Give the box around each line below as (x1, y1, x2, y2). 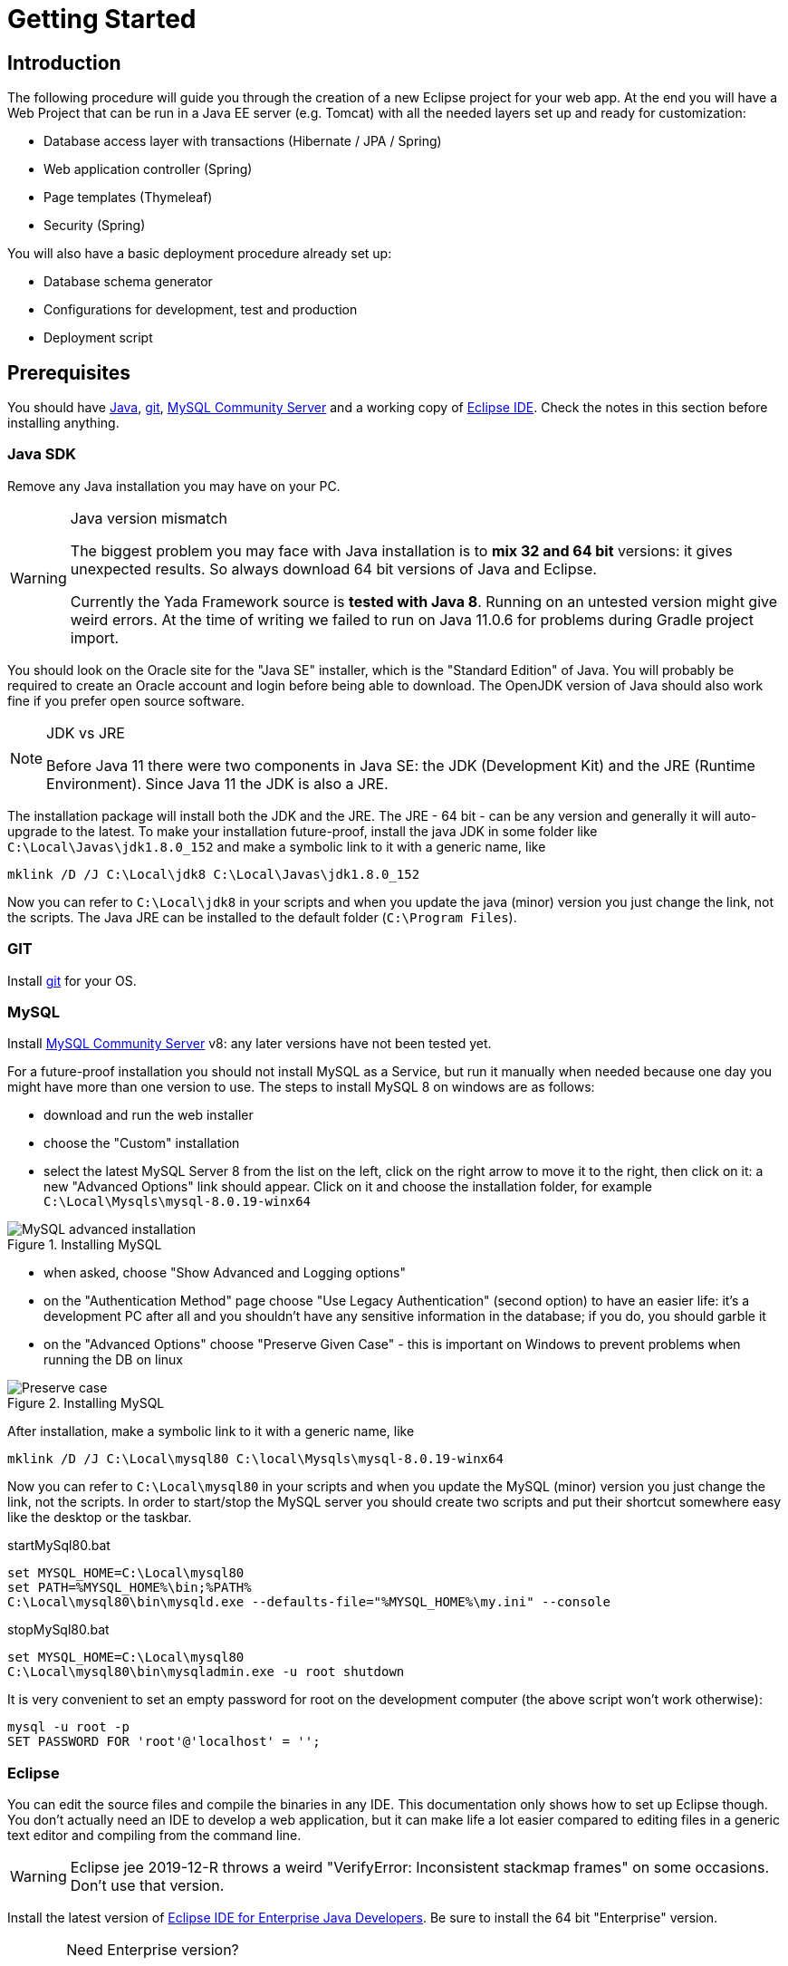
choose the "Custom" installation (43, 1135, 240, 1152)
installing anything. (7, 415, 120, 431)
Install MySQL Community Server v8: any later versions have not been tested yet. (7, 1036, 492, 1052)
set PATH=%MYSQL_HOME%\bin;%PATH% (7, 1580, 252, 1595)
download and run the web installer (43, 1107, 254, 1123)
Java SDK (7, 445, 77, 464)
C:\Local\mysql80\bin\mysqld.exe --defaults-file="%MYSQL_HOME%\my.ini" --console (7, 1595, 610, 1610)
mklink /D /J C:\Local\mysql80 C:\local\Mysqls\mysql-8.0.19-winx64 (7, 1451, 504, 1467)
